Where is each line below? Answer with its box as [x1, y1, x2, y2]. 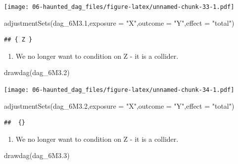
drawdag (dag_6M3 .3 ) [4, 150, 70, 161]
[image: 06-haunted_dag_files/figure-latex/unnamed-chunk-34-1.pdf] [4, 86, 235, 94]
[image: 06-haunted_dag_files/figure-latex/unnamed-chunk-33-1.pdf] [4, 3, 235, 10]
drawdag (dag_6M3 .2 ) [4, 67, 70, 78]
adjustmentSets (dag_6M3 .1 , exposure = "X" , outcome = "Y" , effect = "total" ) [4, 17, 235, 28]
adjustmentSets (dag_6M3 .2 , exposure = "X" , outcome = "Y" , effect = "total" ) [4, 100, 235, 111]
